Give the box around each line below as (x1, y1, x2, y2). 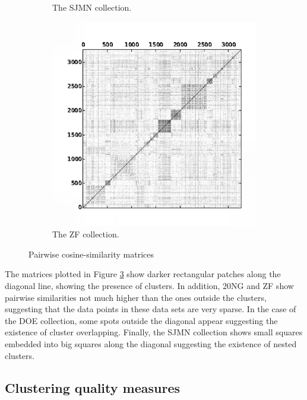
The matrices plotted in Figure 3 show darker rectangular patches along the (5, 268, 281, 280)
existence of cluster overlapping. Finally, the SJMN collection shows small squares (5, 326, 303, 338)
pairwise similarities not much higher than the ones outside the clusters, (5, 291, 267, 303)
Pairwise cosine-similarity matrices (29, 247, 154, 260)
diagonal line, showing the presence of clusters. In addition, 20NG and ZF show (5, 279, 294, 291)
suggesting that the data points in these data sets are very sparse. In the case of (5, 303, 296, 315)
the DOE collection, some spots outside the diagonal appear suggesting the (5, 314, 278, 326)
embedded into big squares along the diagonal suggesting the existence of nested (5, 337, 297, 350)
